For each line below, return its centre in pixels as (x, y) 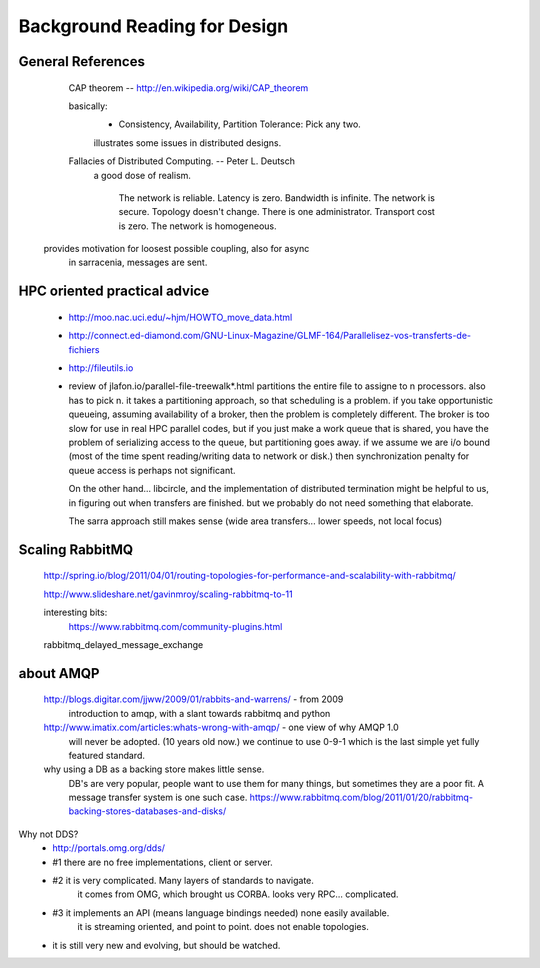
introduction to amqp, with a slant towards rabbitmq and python (199, 713)
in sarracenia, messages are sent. (138, 262)
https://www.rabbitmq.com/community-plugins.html (175, 626)
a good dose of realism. (142, 175)
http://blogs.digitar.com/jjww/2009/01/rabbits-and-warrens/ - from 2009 (193, 699)
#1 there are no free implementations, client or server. (163, 862)
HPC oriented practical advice (114, 291)
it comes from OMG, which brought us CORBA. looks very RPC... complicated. (238, 894)
